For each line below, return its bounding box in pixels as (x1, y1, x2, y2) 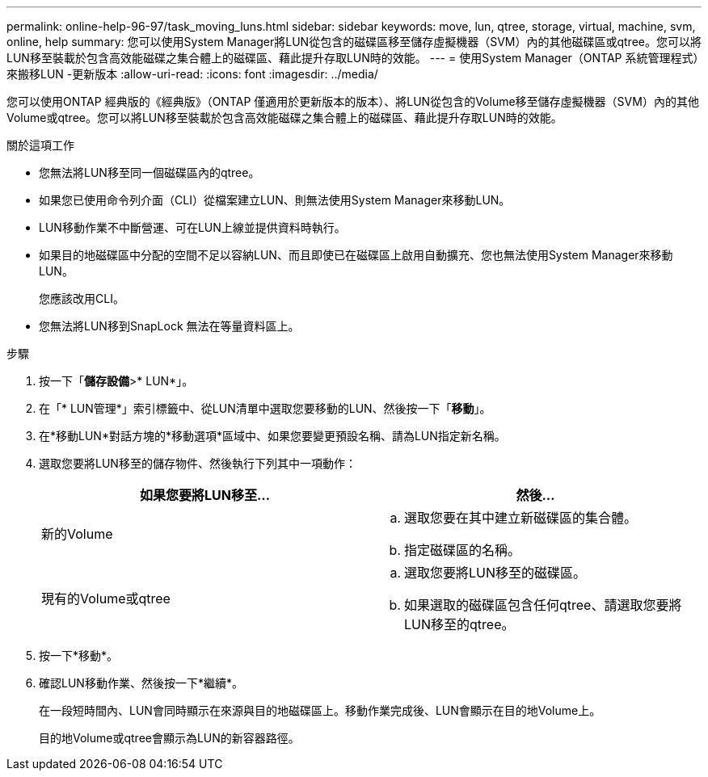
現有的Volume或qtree (41, 590, 171, 607)
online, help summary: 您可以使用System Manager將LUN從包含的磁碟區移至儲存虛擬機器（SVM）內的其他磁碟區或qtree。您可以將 (6, 35, 702, 48)
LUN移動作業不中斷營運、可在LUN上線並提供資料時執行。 (39, 220, 346, 234)
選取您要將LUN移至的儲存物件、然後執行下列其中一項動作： (39, 456, 356, 470)
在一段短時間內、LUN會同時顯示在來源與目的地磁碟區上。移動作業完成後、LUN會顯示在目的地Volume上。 (39, 703, 601, 717)
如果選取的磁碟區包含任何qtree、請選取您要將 (404, 597, 682, 613)
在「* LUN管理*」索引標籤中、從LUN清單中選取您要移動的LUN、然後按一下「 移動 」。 (39, 401, 491, 415)
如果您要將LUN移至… (140, 487, 270, 503)
